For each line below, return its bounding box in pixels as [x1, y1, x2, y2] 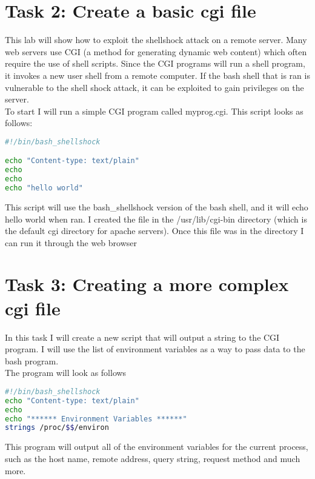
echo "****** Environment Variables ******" [5, 414, 187, 423]
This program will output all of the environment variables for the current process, [5, 440, 308, 453]
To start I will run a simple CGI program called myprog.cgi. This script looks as [5, 104, 303, 117]
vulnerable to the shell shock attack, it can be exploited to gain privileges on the [5, 81, 304, 93]
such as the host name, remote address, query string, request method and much [5, 452, 300, 464]
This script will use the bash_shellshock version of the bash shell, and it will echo [5, 200, 308, 213]
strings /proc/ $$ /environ [5, 423, 109, 432]
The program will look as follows [5, 366, 127, 379]
